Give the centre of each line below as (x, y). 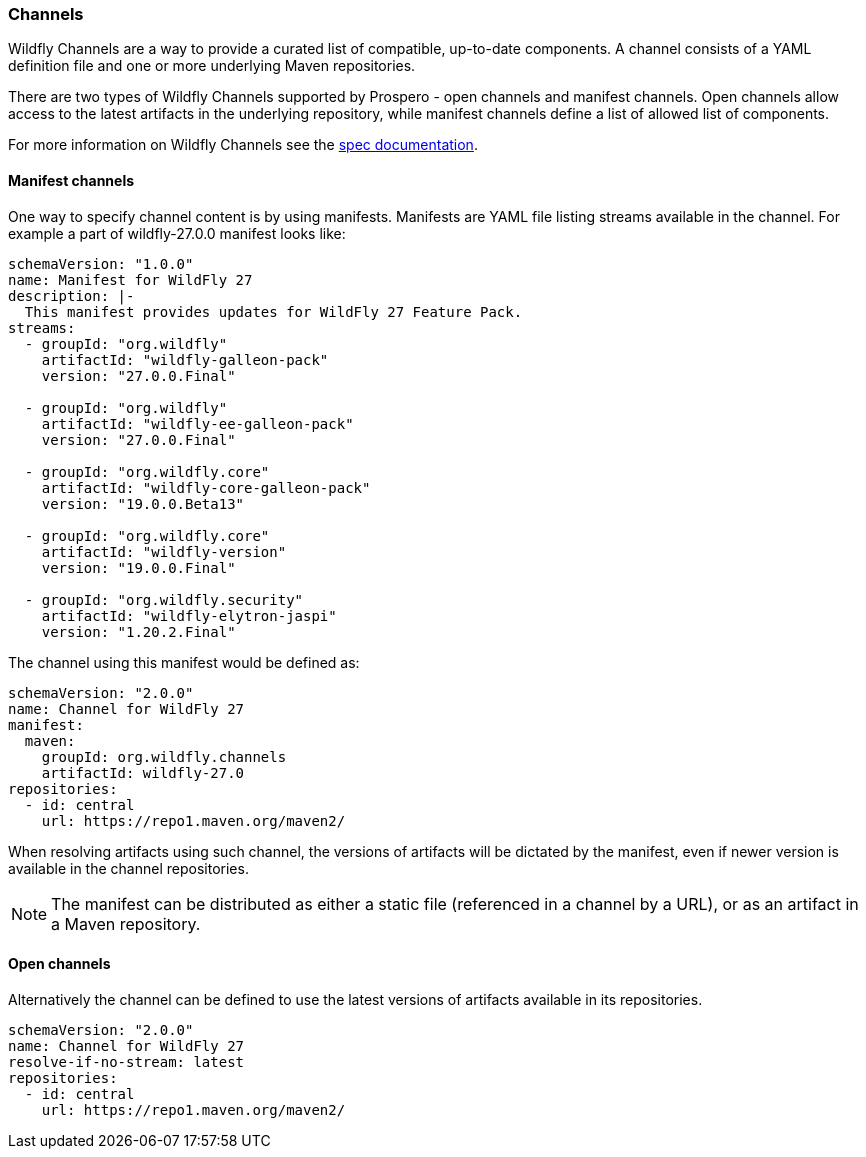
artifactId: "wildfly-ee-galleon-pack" (197, 423)
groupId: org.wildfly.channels (164, 756)
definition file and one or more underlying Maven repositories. (212, 66)
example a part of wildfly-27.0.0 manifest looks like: (177, 233)
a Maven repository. (126, 923)
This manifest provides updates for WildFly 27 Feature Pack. (273, 311)
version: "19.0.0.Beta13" (143, 503)
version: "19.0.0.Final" (138, 567)
